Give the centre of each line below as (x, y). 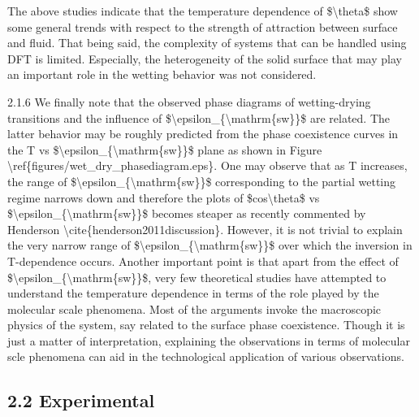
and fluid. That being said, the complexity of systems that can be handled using (207, 43)
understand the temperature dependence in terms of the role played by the (193, 293)
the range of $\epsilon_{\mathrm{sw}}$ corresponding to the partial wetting (202, 181)
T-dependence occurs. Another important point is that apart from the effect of (203, 261)
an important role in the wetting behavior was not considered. (162, 74)
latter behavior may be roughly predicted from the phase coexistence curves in (203, 134)
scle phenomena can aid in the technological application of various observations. (206, 356)
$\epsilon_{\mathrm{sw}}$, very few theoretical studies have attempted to (197, 277)
